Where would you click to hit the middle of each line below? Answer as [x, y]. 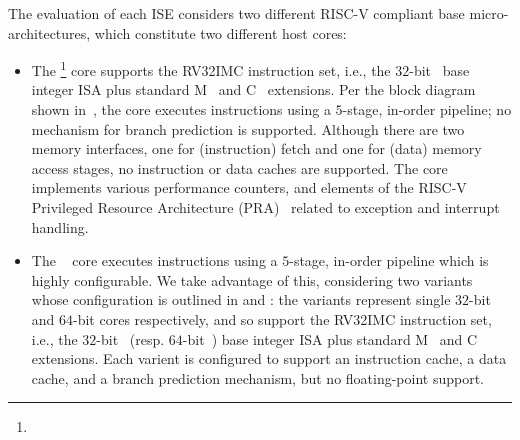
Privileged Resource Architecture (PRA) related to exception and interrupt [265, 207]
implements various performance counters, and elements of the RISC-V [249, 187]
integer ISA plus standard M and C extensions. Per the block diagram [253, 89]
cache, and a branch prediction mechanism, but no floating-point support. [258, 377]
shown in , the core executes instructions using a [181, 109]
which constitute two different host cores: [220, 32]
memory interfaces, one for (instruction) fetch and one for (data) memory [256, 148]
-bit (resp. [130, 338]
